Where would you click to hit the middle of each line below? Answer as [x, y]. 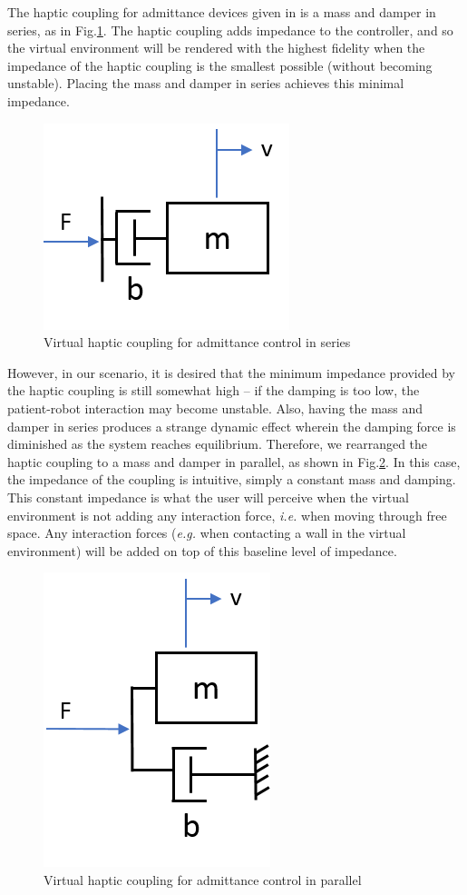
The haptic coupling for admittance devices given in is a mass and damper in [222, 12]
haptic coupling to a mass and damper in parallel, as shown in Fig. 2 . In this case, [234, 461]
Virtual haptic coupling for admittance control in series [197, 342]
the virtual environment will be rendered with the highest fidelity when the [216, 48]
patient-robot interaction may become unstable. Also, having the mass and [215, 408]
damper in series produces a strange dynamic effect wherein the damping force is [232, 426]
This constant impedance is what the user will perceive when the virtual [208, 497]
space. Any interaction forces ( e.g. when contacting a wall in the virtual [207, 533]
